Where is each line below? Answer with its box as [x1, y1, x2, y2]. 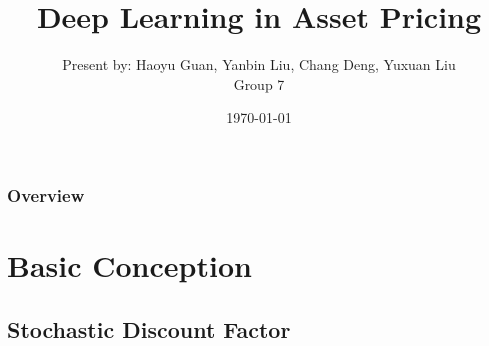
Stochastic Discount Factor [7, 313, 291, 344]
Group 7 [233, 73, 285, 94]
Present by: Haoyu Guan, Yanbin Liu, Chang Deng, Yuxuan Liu [62, 54, 456, 75]
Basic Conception [7, 245, 252, 286]
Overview [7, 182, 85, 207]
